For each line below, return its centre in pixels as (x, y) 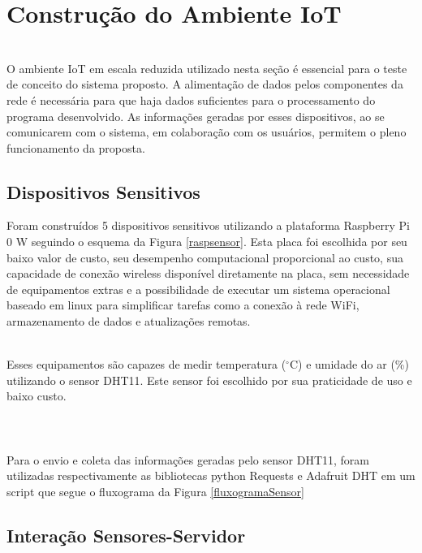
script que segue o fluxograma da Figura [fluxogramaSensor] (155, 491)
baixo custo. (37, 396)
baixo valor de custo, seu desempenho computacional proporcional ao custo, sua (205, 257)
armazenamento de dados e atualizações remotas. (129, 321)
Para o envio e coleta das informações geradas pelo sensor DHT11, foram (188, 459)
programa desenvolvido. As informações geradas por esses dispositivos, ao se (196, 116)
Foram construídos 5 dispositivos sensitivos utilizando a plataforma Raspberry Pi (208, 225)
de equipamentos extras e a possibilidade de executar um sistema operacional (198, 289)
